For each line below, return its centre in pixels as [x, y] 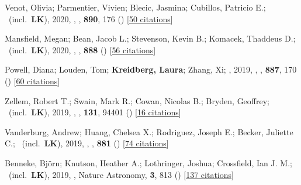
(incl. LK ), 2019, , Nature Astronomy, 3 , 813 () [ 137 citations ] [121, 174]
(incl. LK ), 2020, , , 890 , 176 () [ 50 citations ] [91, 18]
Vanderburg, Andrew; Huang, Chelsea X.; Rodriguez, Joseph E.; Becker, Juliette [149, 131]
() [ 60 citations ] [32, 80]
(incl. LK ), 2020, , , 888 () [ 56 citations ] [82, 49]
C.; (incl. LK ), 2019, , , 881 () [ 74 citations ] [87, 143]
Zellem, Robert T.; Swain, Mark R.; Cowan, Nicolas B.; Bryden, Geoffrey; [137, 100]
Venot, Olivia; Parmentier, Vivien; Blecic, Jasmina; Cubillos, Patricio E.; [135, 7]
